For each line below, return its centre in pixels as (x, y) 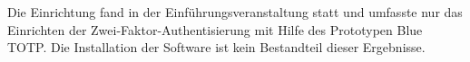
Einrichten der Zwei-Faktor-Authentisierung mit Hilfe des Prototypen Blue (215, 29)
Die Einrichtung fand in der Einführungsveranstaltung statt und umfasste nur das (235, 12)
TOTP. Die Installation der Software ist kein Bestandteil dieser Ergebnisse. (216, 47)
